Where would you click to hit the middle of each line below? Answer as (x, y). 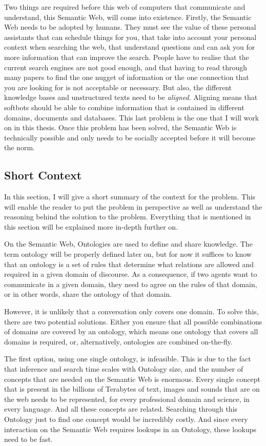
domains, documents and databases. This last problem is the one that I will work (132, 117)
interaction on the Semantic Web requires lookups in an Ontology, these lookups (130, 429)
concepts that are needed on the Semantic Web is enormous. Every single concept (132, 379)
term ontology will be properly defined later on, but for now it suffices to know (128, 254)
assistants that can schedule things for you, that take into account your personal (130, 37)
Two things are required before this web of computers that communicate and (125, 7)
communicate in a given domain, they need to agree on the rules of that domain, (131, 284)
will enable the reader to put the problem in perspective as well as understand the (133, 206)
